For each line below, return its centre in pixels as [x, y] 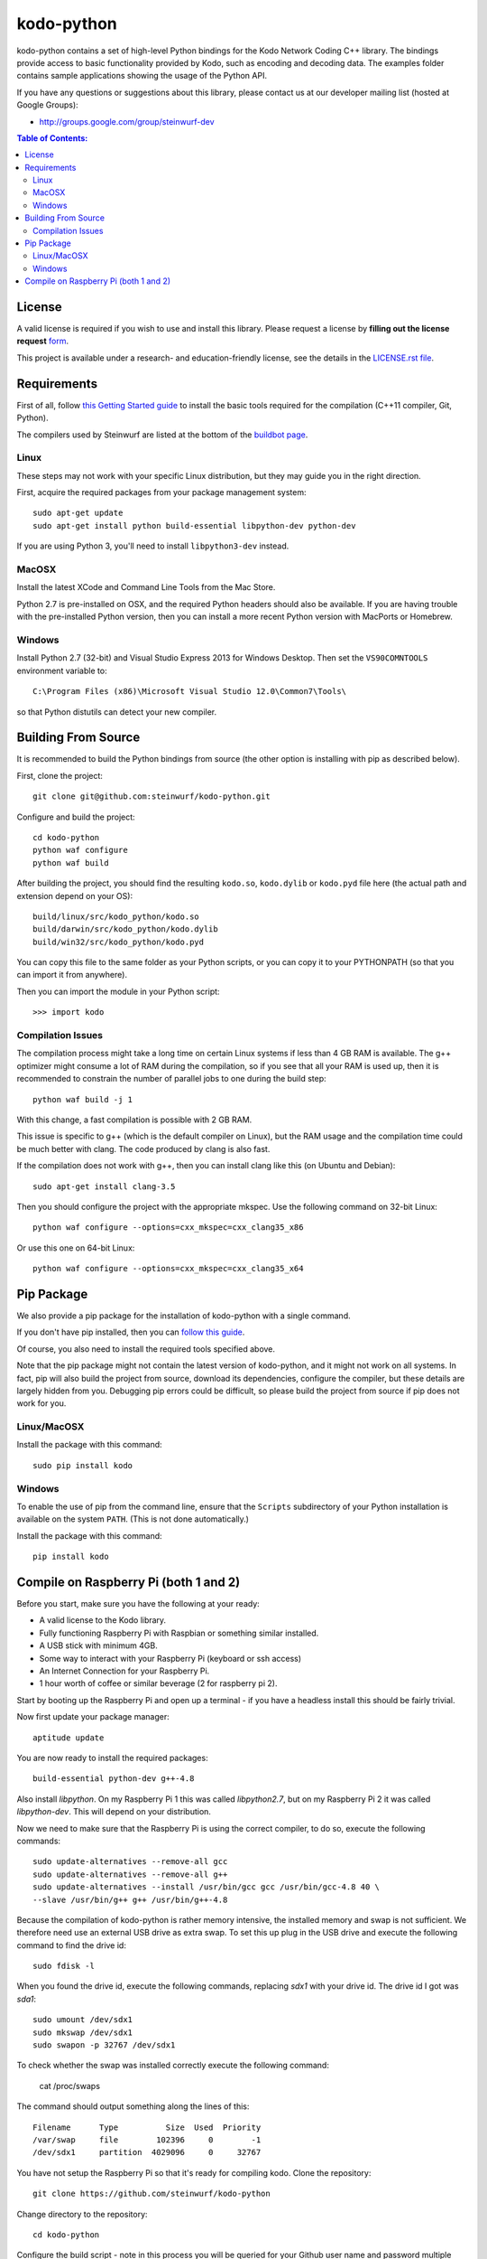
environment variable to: [62, 670]
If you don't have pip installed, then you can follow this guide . [131, 1332]
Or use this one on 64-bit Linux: [76, 1248]
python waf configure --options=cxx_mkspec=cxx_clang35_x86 [168, 1228]
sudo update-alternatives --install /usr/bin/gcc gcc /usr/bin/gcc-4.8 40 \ [207, 1887]
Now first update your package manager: [93, 1717]
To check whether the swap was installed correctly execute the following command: [173, 2066]
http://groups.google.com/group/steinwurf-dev [127, 121]
